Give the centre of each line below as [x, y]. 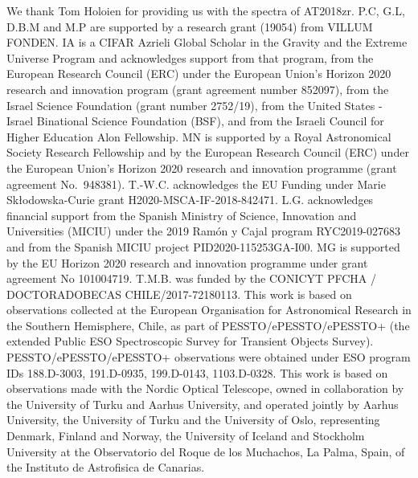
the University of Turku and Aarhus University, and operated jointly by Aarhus [203, 404]
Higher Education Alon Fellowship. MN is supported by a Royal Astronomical [199, 136]
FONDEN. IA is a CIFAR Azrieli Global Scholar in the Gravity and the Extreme [207, 42]
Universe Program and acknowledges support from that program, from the [190, 57]
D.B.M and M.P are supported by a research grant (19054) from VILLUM [190, 26]
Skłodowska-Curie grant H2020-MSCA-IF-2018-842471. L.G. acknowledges [190, 200]
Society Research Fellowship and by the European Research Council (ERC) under [208, 152]
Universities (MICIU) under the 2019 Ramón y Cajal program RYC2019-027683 [203, 231]
